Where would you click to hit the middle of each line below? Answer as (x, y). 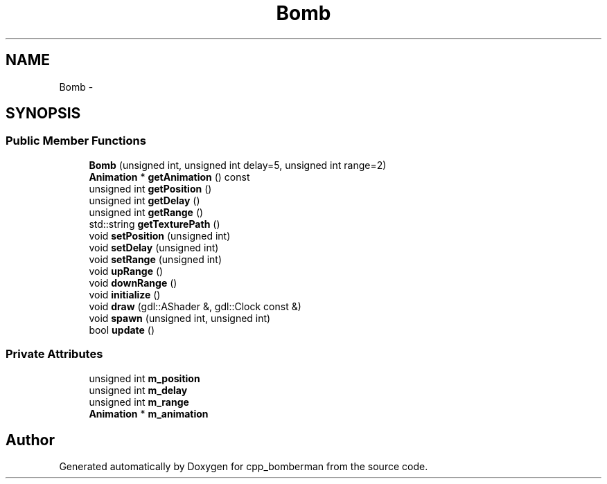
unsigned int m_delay (138, 390)
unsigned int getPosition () (150, 188)
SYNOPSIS (43, 114)
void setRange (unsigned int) (156, 259)
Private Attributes (54, 354)
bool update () (122, 330)
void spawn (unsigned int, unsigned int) (180, 318)
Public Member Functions (76, 141)
